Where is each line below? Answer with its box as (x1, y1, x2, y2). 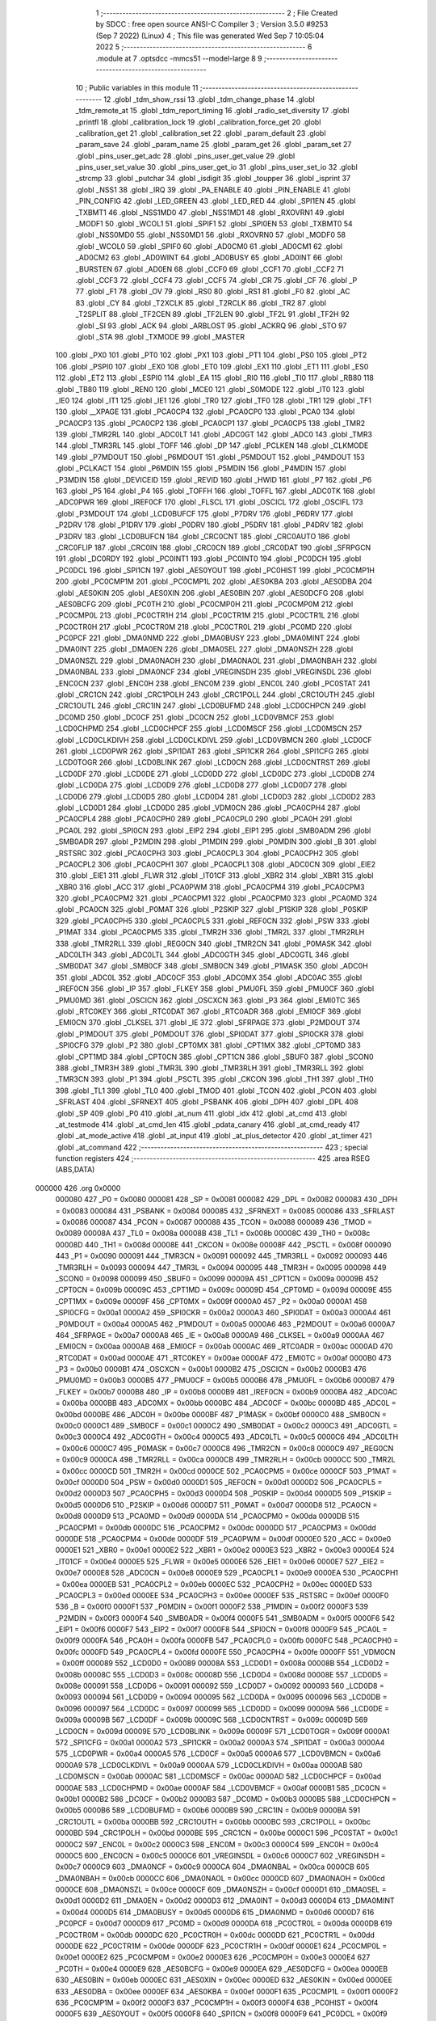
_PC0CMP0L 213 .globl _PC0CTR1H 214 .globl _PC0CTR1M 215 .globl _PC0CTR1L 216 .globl (55, 610, 359, 620)
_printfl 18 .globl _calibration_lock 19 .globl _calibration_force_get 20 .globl (75, 117, 321, 127)
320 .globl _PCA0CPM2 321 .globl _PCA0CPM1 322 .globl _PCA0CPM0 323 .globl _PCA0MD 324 (55, 893, 378, 903)
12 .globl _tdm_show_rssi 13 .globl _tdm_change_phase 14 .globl (103, 94, 315, 104)
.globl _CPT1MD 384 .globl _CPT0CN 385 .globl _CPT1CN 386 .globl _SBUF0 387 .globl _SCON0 (55, 1052, 375, 1061)
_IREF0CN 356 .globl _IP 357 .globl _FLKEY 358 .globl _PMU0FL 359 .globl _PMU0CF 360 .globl (55, 984, 375, 994)
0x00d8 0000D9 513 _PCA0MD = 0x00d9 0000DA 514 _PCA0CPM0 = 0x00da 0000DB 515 (55, 1512, 360, 1521)
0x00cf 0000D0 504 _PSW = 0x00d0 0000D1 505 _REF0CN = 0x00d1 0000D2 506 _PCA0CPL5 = (55, 1478, 383, 1487)
